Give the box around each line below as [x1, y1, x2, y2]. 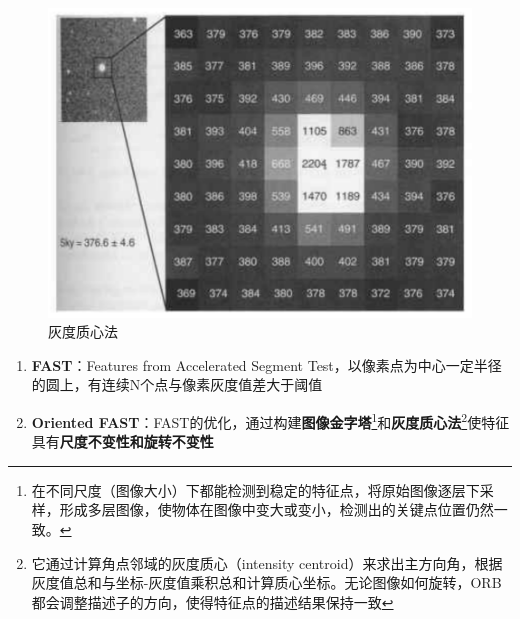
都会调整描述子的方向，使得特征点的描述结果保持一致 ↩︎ [31, 591, 394, 612]
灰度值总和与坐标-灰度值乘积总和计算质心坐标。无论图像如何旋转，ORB [31, 572, 502, 593]
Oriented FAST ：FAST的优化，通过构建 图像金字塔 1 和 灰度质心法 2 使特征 [31, 409, 510, 432]
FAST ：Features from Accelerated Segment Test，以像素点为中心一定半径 [31, 354, 502, 375]
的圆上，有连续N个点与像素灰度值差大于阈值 [31, 374, 323, 395]
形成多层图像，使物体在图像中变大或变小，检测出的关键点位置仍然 [59, 499, 494, 520]
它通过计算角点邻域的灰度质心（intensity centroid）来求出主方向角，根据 [31, 552, 503, 573]
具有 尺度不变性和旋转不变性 [31, 431, 214, 452]
